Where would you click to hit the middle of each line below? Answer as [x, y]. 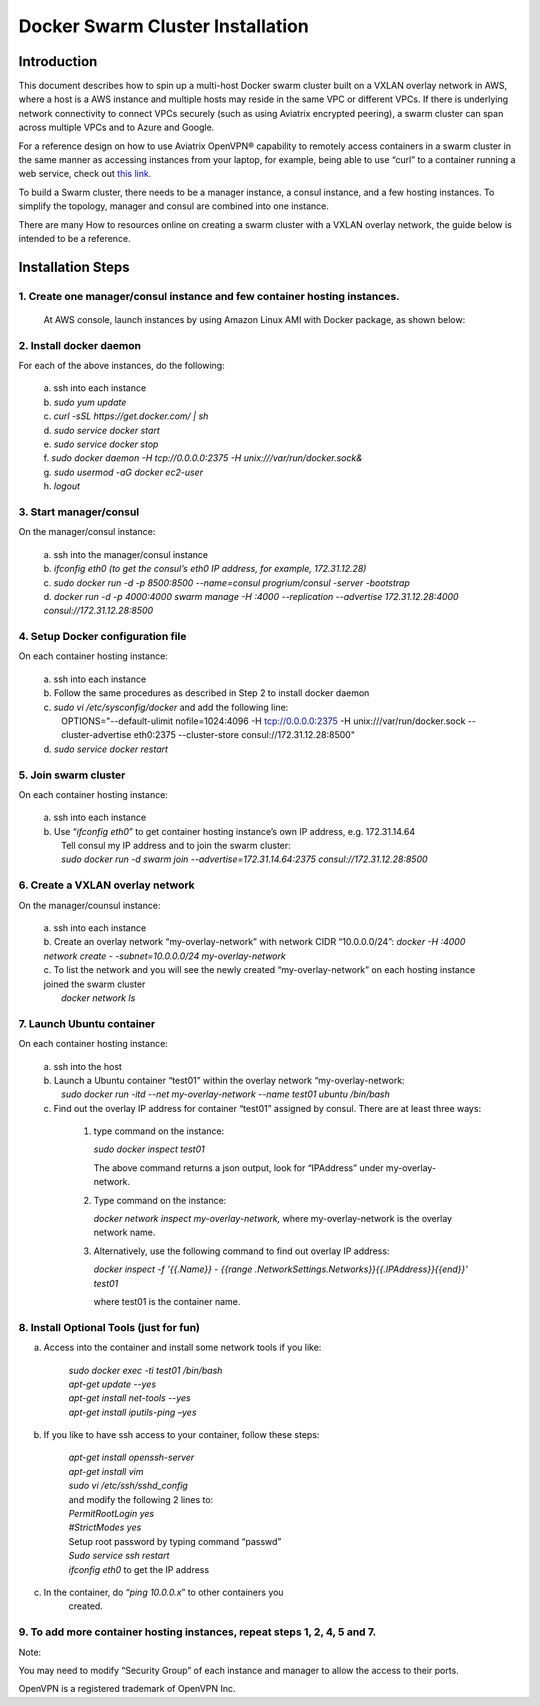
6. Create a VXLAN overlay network [106, 885]
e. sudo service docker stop [101, 444]
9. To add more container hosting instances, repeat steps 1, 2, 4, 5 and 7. [197, 1632]
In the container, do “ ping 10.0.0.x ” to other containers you [163, 1592]
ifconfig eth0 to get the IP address [139, 1569]
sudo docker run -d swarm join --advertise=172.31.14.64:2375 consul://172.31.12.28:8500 [245, 859]
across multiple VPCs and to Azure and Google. [116, 127]
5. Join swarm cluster [72, 775]
